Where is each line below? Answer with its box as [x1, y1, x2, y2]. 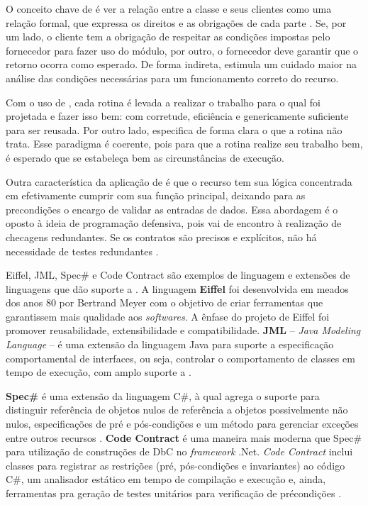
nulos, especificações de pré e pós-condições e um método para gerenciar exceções [6, 416, 359, 431]
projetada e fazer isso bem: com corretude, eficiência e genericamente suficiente [6, 109, 349, 123]
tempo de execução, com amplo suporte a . [6, 365, 191, 379]
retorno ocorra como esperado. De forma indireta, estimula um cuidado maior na [6, 57, 357, 72]
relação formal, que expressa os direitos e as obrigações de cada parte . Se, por [6, 15, 347, 30]
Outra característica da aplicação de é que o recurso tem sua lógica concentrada [6, 174, 352, 189]
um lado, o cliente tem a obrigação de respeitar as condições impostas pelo [6, 29, 330, 44]
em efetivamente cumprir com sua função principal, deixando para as [6, 188, 306, 203]
